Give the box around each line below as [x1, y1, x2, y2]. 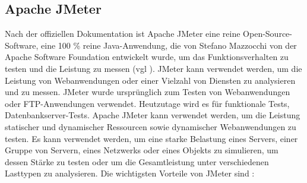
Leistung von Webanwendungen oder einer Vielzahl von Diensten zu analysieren [5, 74, 296, 86]
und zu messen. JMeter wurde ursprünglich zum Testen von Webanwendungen [5, 86, 290, 98]
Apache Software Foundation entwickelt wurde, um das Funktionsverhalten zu [5, 51, 289, 63]
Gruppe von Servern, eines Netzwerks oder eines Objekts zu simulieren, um [5, 144, 278, 156]
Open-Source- [243, 27, 292, 40]
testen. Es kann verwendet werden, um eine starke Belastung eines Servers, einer [5, 132, 298, 144]
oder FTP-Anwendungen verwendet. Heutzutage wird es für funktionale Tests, [5, 97, 290, 109]
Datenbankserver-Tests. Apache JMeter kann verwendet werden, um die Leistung [5, 109, 300, 121]
